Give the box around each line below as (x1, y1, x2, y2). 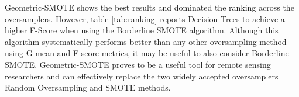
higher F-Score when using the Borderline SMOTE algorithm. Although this (5, 24, 279, 36)
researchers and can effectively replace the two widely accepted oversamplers (5, 70, 279, 82)
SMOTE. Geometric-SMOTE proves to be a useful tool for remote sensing (5, 58, 271, 70)
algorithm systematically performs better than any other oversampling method (5, 35, 287, 47)
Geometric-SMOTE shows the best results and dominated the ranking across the (5, 1, 294, 13)
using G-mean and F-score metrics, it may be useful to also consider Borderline (5, 47, 289, 59)
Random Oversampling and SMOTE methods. (5, 81, 171, 93)
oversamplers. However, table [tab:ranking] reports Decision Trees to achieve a (5, 12, 285, 25)
